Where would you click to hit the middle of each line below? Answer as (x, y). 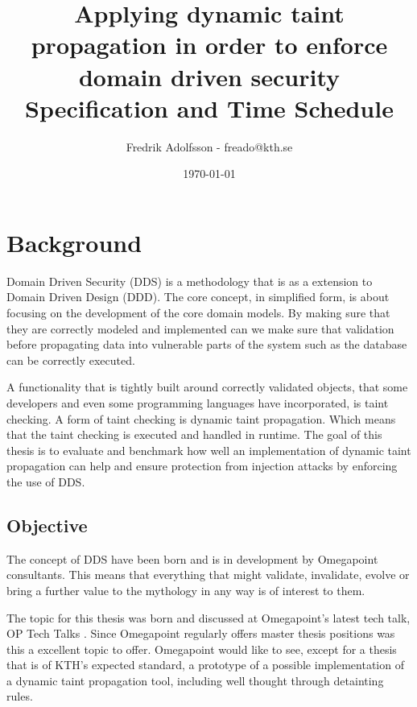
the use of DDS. (46, 481)
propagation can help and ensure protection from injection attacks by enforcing (202, 466)
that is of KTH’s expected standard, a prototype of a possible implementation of (205, 665)
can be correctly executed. (71, 360)
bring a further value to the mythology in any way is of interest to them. (186, 590)
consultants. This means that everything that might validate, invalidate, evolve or (208, 575)
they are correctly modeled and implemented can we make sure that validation (200, 328)
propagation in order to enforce (209, 45)
